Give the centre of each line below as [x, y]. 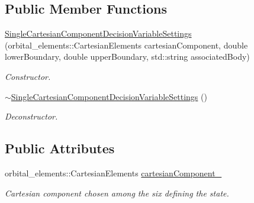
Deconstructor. [31, 116]
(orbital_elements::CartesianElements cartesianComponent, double [126, 45]
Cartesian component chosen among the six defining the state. [117, 193]
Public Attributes [60, 148]
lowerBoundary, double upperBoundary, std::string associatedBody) [127, 57]
